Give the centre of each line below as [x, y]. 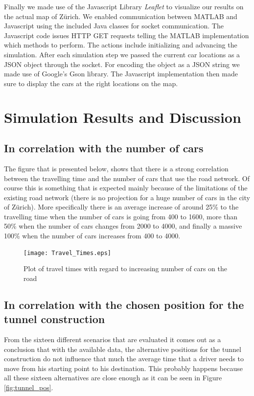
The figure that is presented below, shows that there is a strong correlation [116, 168]
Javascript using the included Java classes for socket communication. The [114, 26]
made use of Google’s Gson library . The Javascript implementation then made [121, 74]
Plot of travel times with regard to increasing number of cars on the [125, 268]
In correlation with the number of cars [104, 148]
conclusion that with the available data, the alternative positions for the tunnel [123, 349]
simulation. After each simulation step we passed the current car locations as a [122, 54]
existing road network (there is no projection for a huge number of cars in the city [127, 197]
